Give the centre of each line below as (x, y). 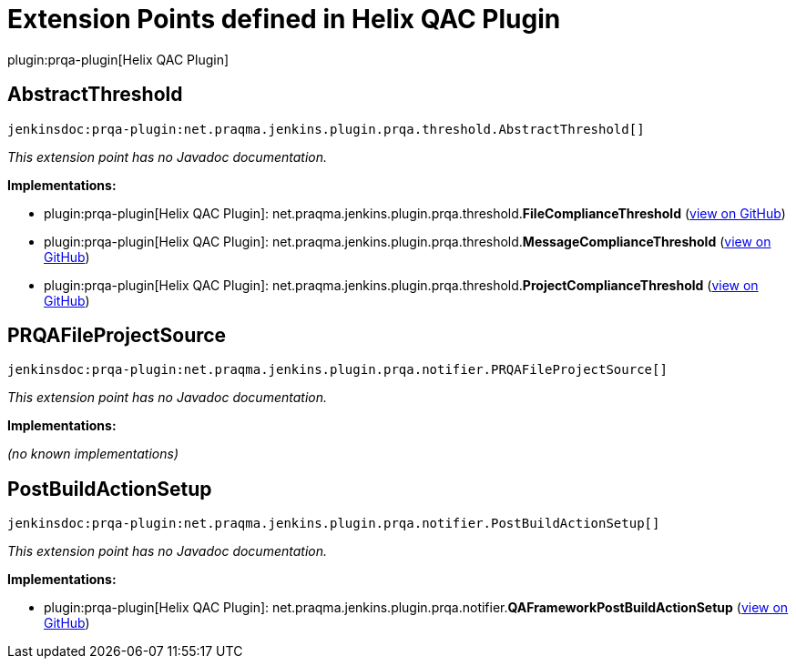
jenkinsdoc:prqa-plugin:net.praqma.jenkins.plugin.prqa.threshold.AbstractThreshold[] (326, 129)
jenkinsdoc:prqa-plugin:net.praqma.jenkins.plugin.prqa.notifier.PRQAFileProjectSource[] (337, 370)
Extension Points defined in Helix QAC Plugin (284, 19)
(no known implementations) (93, 454)
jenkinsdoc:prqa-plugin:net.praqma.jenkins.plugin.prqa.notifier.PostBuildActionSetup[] (334, 524)
